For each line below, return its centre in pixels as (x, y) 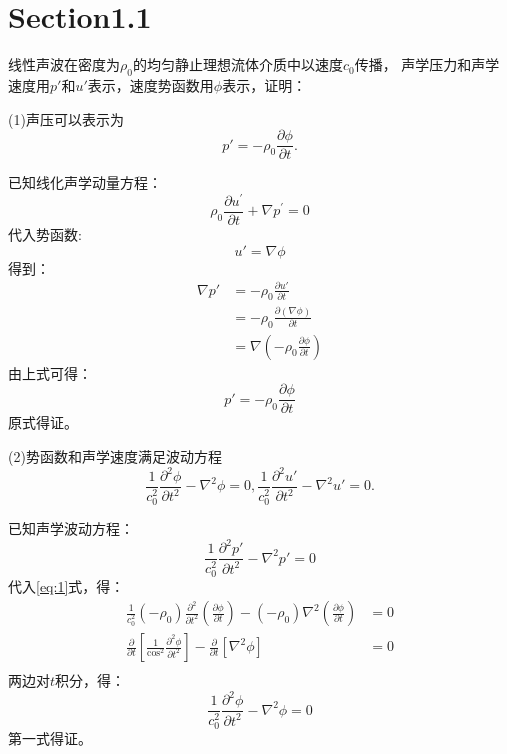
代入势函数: (45, 233)
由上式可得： (50, 372)
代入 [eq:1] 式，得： (66, 586)
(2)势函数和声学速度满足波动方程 (115, 455)
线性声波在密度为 (64, 64)
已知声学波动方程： (71, 528)
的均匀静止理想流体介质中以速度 (237, 64)
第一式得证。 (50, 738)
